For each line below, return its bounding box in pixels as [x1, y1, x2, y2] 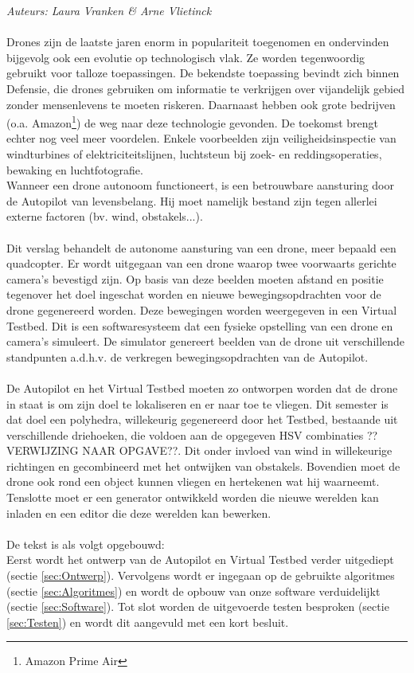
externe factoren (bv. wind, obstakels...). [6, 208, 203, 225]
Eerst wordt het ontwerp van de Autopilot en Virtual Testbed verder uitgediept [6, 551, 394, 568]
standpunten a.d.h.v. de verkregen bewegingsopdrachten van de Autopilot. [6, 348, 369, 365]
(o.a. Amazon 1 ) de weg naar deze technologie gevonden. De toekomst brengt [6, 112, 378, 131]
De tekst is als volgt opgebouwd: [6, 535, 165, 552]
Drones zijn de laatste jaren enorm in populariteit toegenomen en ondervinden [6, 33, 389, 50]
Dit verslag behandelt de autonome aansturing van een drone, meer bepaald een [6, 239, 396, 256]
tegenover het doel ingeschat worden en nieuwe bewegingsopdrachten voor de [6, 286, 381, 303]
